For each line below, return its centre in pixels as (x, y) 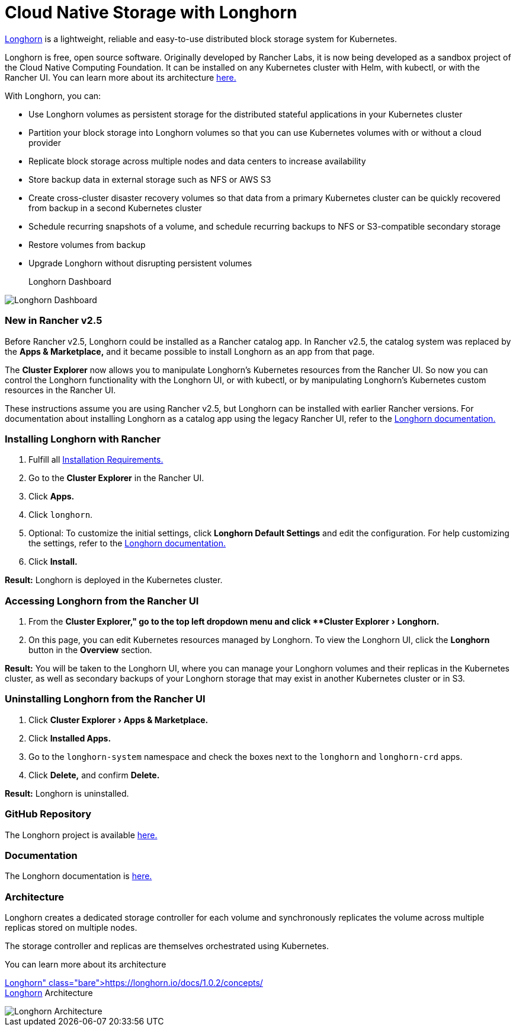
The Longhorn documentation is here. (78, 876)
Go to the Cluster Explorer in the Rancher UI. (116, 478)
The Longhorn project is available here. (81, 835)
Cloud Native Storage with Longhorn (151, 12)
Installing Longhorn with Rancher (83, 439)
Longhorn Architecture (49, 993)
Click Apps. (52, 497)
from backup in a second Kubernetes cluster (115, 208)
